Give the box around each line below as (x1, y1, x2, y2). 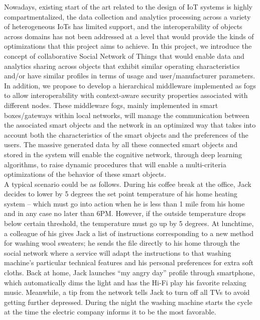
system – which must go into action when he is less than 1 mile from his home (4, 198, 245, 208)
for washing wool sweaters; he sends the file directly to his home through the (4, 238, 240, 248)
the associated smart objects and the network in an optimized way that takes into (4, 120, 256, 130)
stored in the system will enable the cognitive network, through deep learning (4, 149, 242, 159)
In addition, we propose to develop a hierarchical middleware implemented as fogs (4, 80, 256, 90)
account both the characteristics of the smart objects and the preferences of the (4, 129, 248, 140)
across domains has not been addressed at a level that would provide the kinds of (4, 31, 254, 41)
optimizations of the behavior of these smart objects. (4, 169, 166, 179)
